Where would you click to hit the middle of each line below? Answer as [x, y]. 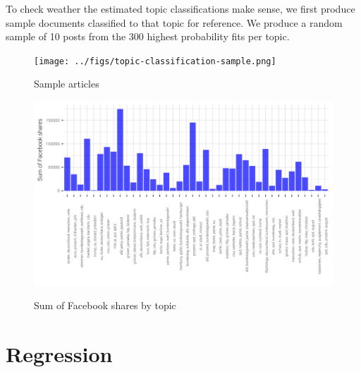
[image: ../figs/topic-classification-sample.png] [155, 61]
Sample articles [67, 84]
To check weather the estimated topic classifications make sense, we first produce [180, 8]
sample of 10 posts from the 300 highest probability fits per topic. [148, 36]
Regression [59, 354]
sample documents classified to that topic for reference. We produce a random [174, 22]
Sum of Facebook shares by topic [105, 305]
